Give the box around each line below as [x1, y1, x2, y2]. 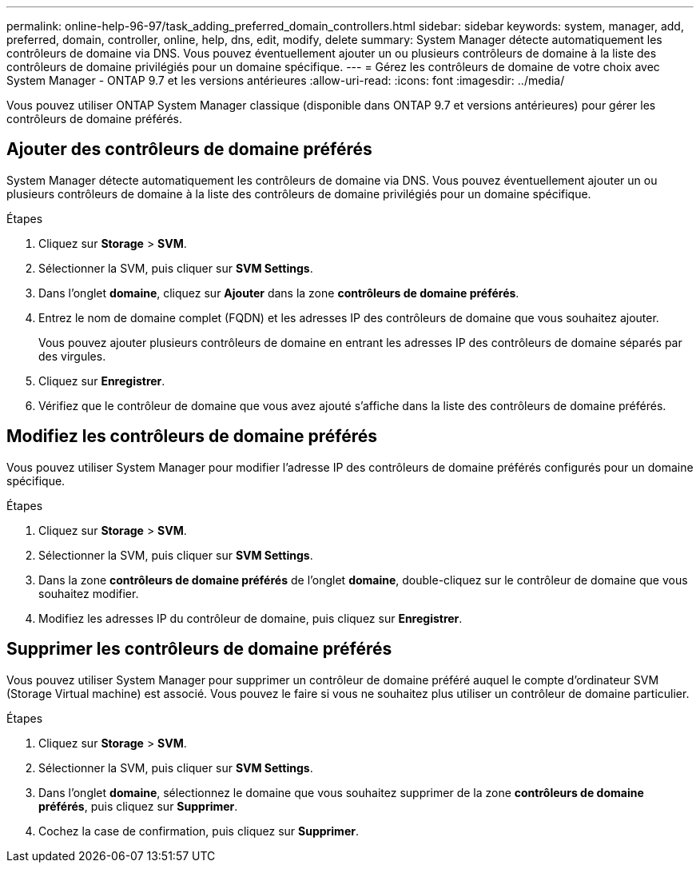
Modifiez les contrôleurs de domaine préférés [6, 426, 378, 447]
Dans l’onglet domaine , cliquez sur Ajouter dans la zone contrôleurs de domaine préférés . [38, 285, 519, 300]
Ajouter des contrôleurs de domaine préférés [6, 139, 372, 160]
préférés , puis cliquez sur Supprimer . [38, 799, 238, 813]
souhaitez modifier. [38, 586, 139, 600]
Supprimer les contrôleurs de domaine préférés [6, 639, 392, 660]
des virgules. [38, 349, 106, 363]
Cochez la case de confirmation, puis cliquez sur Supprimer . [38, 823, 359, 838]
